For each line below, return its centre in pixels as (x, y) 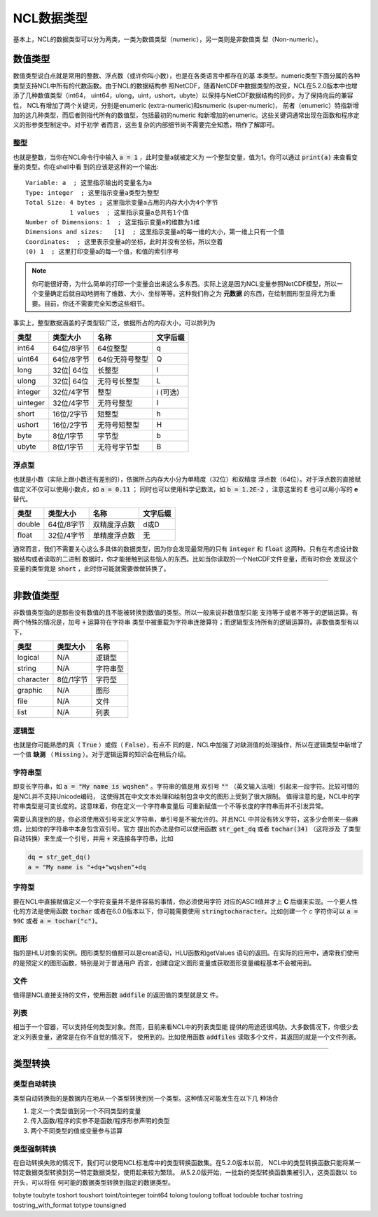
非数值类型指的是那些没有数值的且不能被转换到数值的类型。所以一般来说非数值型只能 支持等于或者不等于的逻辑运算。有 (185, 613)
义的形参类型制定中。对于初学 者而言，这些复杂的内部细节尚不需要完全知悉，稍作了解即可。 (146, 125)
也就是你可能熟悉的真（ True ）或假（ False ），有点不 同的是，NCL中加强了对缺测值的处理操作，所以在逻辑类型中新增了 (188, 745)
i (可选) (168, 393)
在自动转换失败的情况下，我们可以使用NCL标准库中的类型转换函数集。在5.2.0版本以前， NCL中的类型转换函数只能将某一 (187, 1162)
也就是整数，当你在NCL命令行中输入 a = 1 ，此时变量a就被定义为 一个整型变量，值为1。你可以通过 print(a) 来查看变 (185, 157)
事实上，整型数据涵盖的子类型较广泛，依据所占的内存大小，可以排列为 (114, 323)
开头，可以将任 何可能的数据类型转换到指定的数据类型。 (93, 1182)
